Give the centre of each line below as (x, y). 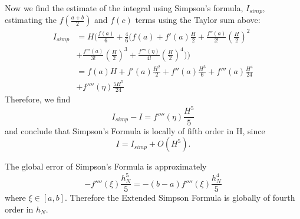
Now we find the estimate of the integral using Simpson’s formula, (124, 8)
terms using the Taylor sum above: (198, 20)
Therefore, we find (38, 99)
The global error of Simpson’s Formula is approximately (106, 166)
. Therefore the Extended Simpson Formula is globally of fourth (180, 198)
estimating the (31, 20)
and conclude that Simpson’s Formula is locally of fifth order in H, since (135, 130)
